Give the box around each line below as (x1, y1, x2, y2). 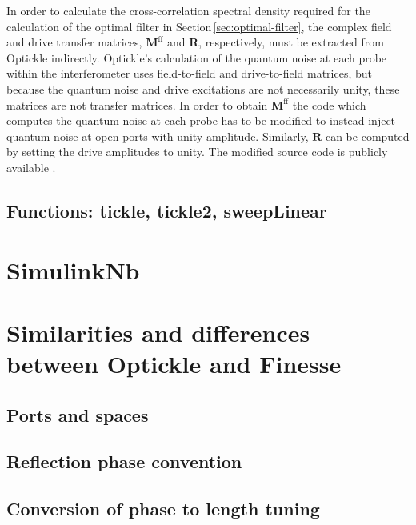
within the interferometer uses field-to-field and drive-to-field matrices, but (6, 65, 372, 82)
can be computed (325, 127, 410, 144)
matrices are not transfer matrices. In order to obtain (6, 96, 268, 113)
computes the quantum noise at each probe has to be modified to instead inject (6, 112, 396, 129)
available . (6, 158, 56, 175)
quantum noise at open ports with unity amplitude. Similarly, (6, 127, 309, 144)
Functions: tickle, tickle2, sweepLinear (6, 198, 327, 222)
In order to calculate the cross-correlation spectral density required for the (6, 2, 370, 18)
